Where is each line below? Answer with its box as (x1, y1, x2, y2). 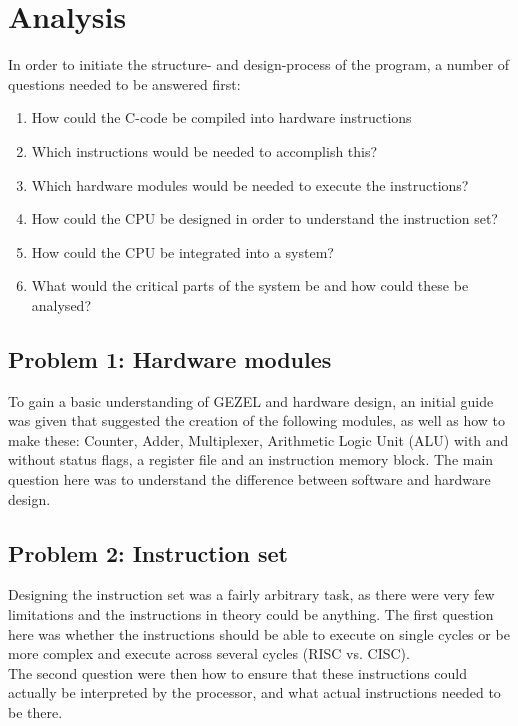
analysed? (31, 294, 91, 315)
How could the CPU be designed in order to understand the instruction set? (31, 208, 498, 229)
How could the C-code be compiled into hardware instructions (31, 107, 412, 128)
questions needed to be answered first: (8, 73, 241, 94)
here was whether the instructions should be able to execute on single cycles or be (8, 623, 510, 644)
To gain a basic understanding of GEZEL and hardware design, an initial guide (8, 390, 494, 411)
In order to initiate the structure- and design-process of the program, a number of (8, 54, 510, 75)
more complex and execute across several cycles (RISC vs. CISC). (8, 643, 410, 664)
